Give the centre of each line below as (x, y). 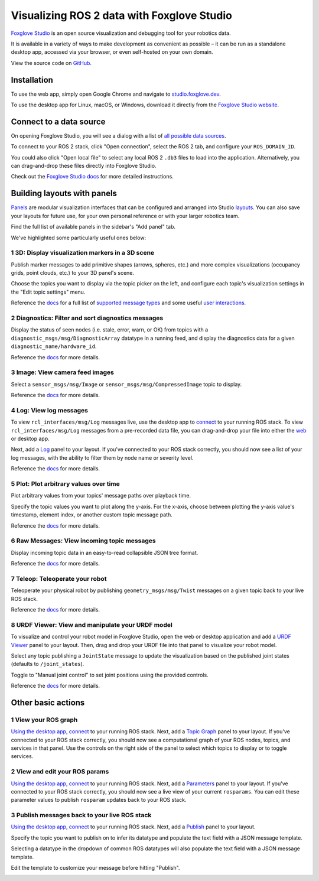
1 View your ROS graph (44, 720)
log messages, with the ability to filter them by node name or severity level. (102, 457)
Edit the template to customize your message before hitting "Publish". (95, 868)
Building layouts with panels (64, 194)
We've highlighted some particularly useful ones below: (79, 238)
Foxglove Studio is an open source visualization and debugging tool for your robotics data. (121, 33)
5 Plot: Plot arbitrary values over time (66, 483)
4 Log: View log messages (50, 410)
